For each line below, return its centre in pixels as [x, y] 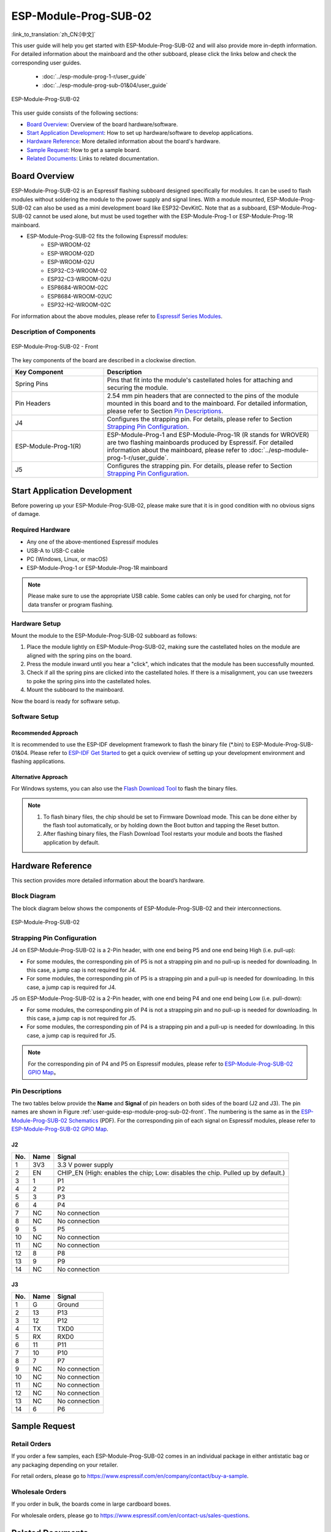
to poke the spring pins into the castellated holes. [89, 681]
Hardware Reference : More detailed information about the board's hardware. [124, 142]
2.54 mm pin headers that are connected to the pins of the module [203, 396]
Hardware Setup [36, 623]
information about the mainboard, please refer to [177, 450]
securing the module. [138, 388]
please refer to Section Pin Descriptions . [165, 411]
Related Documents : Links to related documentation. [93, 159]
